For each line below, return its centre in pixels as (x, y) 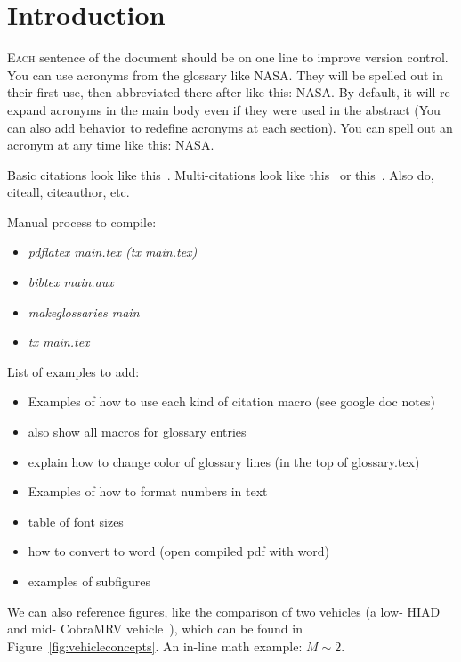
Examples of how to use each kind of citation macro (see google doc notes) (231, 401)
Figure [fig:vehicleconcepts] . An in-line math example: (155, 646)
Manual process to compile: (82, 221)
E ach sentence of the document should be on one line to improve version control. (228, 57)
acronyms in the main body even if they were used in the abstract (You (245, 109)
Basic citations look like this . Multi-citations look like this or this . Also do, (221, 174)
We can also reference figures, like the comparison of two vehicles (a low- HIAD (224, 611)
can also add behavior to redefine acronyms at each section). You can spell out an (230, 127)
